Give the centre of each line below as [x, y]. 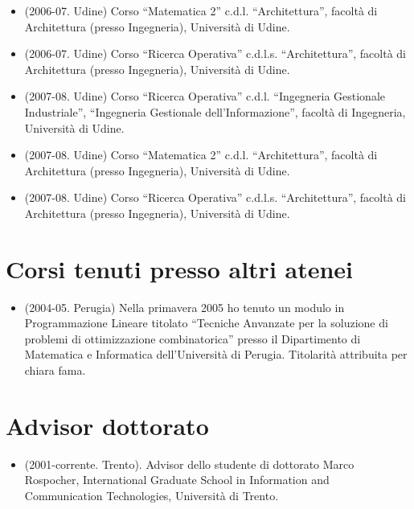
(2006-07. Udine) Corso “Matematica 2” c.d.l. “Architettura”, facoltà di [201, 10]
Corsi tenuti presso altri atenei [180, 268]
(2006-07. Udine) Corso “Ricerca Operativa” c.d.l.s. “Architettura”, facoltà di [215, 53]
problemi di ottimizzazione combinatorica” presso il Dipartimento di [193, 338]
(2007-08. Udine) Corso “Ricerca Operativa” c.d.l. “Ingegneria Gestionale [205, 96]
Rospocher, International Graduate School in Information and [177, 480]
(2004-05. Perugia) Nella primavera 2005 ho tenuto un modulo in [184, 307]
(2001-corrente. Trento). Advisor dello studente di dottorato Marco [189, 464]
